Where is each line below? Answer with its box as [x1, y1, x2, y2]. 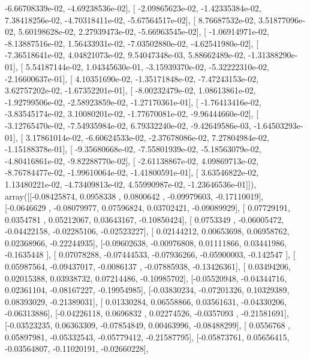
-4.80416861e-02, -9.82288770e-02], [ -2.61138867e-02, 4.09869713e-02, [5, 154, 259, 167]
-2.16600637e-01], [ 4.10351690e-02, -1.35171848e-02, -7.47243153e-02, [5, 72, 259, 85]
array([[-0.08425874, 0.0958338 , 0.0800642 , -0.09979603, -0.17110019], [5, 189, 263, 202]
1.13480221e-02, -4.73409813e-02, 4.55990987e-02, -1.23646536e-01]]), [5, 177, 257, 190]
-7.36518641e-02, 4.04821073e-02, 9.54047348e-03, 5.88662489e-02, [5, 49, 246, 61]
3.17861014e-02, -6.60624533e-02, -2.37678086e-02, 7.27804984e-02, [25, 131, 269, 143]
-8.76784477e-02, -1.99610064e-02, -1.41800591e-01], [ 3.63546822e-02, [5, 166, 259, 179]
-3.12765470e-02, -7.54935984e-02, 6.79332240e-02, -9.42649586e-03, [5, 119, 251, 131]
